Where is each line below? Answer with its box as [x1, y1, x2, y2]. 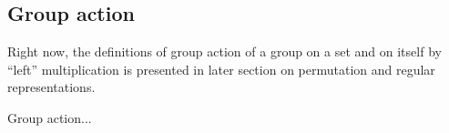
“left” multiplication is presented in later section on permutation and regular [7, 59, 435, 78]
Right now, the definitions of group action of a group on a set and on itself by [7, 42, 442, 61]
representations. [7, 77, 96, 97]
